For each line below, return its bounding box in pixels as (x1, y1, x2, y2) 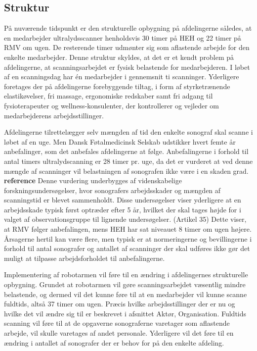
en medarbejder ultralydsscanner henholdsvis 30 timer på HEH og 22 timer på (4, 32, 241, 43)
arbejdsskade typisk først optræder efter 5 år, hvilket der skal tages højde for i (4, 204, 241, 214)
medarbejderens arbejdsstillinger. (4, 110, 104, 120)
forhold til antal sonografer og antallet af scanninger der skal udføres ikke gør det (4, 243, 250, 253)
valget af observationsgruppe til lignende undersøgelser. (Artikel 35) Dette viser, (4, 214, 247, 224)
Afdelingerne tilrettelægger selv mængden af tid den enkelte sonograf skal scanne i (4, 127, 253, 137)
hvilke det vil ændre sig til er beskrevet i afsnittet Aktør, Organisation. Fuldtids (4, 308, 247, 318)
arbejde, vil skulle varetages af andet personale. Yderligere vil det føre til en (4, 328, 234, 338)
